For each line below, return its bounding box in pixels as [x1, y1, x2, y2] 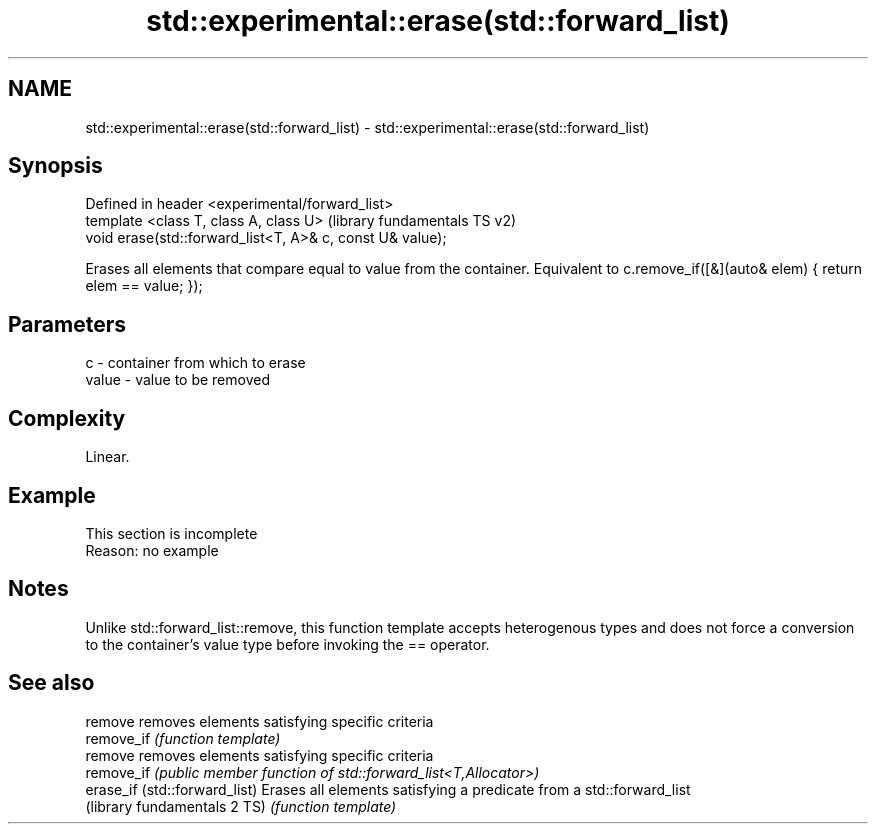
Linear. [85, 448, 130, 466]
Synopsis [8, 153, 103, 179]
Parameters [8, 311, 126, 337]
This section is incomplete [85, 524, 258, 542]
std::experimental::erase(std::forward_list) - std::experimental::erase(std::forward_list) [85, 118, 650, 136]
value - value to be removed [85, 371, 270, 389]
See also [8, 670, 95, 696]
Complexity [8, 405, 126, 431]
